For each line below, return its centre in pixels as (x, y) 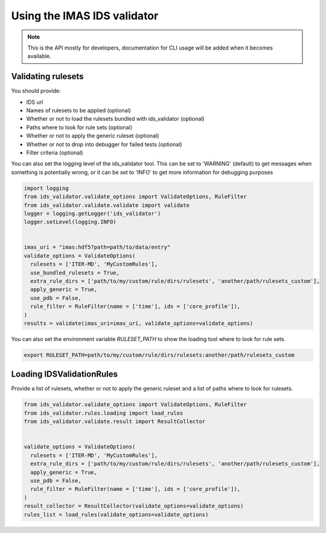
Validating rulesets (47, 76)
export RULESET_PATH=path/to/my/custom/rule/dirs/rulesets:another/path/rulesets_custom (159, 355)
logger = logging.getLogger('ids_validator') (92, 213)
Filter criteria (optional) (55, 152)
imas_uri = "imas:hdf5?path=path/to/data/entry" (97, 247)
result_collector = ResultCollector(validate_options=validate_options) (134, 506)
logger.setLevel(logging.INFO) (70, 222)
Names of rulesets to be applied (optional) (78, 110)
